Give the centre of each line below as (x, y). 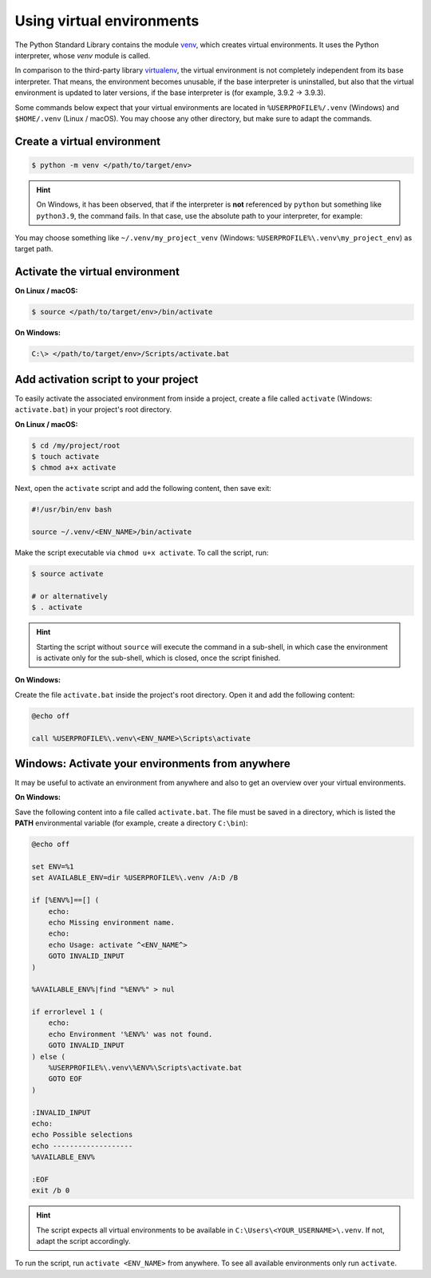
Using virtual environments (107, 21)
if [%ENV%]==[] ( (65, 900)
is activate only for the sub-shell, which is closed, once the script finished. (158, 658)
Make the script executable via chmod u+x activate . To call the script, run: (142, 553)
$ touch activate (65, 456)
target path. (34, 249)
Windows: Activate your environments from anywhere (152, 764)
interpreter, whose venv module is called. (83, 55)
